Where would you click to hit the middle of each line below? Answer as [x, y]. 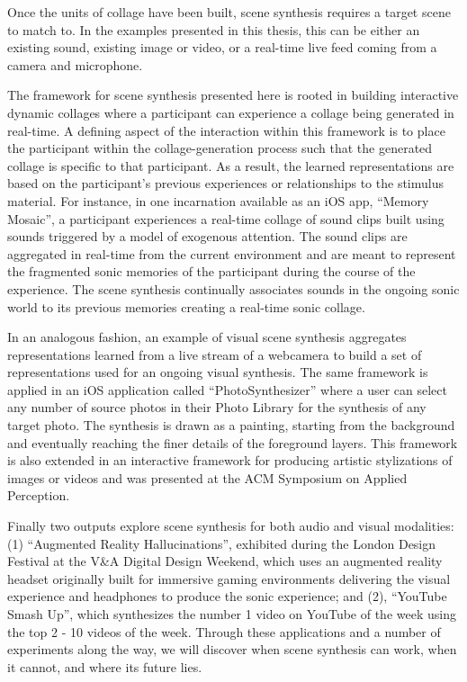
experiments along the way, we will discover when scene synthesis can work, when [232, 649]
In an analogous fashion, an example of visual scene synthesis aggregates [207, 337]
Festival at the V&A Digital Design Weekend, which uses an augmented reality [225, 561]
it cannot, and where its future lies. [105, 666]
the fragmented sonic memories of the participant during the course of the [211, 271]
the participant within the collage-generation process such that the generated [220, 148]
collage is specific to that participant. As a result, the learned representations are [231, 165]
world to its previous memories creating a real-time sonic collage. [186, 306]
